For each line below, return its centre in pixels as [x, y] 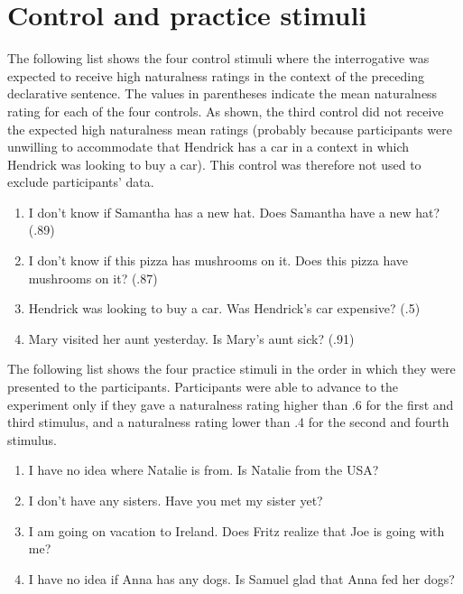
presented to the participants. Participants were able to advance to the [203, 387]
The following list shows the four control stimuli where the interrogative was [218, 58]
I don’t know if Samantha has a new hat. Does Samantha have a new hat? [234, 212]
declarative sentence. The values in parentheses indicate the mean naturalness [222, 93]
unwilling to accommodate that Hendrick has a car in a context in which [208, 147]
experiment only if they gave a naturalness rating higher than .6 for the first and [231, 404]
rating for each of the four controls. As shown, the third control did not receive [226, 111]
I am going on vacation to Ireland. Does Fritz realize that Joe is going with [236, 530]
